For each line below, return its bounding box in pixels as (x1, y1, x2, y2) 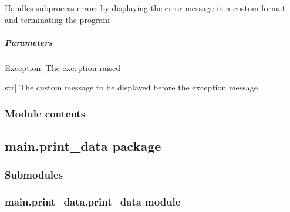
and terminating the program (5, 13, 110, 25)
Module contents (5, 106, 86, 120)
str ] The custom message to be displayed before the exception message (5, 81, 258, 93)
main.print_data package (5, 137, 161, 155)
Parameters (5, 36, 53, 48)
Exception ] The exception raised (5, 61, 121, 73)
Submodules (5, 167, 63, 182)
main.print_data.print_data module (5, 194, 181, 209)
